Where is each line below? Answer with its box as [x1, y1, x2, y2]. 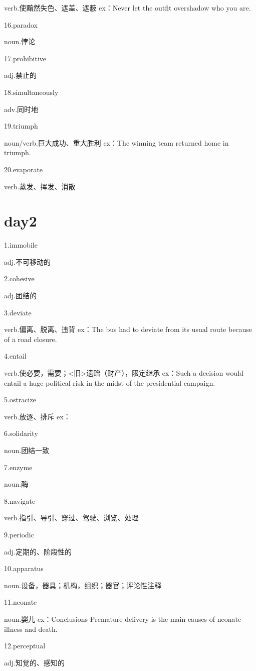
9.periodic [4, 529, 34, 539]
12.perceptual [4, 640, 46, 651]
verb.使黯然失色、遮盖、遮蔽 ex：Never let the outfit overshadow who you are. [4, 3, 251, 13]
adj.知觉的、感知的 [4, 657, 65, 667]
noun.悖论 [4, 36, 36, 47]
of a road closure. [4, 333, 57, 344]
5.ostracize [4, 394, 36, 405]
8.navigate [4, 495, 36, 506]
